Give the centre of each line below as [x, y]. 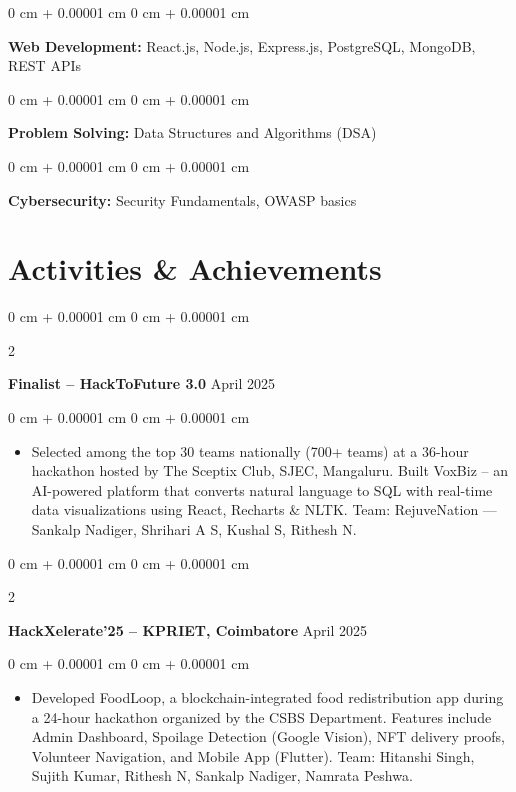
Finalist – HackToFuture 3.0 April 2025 [142, 383]
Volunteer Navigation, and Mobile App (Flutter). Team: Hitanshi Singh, [253, 755]
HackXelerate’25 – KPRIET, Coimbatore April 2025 [187, 629]
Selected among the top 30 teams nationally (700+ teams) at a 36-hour [250, 450]
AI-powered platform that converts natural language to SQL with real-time [262, 489]
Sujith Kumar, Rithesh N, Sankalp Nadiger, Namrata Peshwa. [222, 775]
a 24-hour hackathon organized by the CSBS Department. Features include [261, 716]
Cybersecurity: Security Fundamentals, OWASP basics [182, 199]
